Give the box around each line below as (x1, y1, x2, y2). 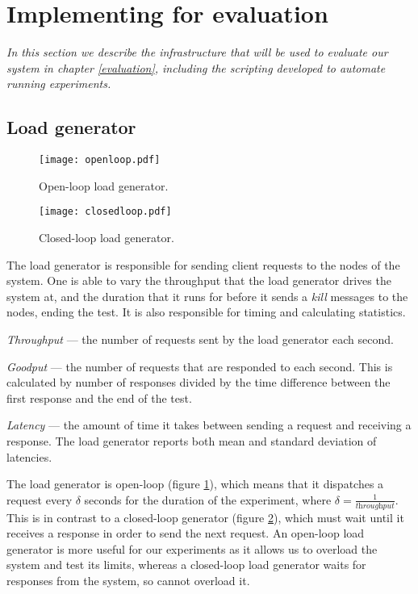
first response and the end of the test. (6, 389, 192, 406)
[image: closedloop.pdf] (39, 206, 172, 218)
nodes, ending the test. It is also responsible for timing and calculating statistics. (6, 303, 406, 320)
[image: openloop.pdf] (39, 154, 161, 166)
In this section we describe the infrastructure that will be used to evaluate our (6, 44, 388, 61)
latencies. (6, 448, 52, 465)
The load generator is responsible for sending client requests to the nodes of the (6, 256, 400, 273)
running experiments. (6, 75, 111, 92)
